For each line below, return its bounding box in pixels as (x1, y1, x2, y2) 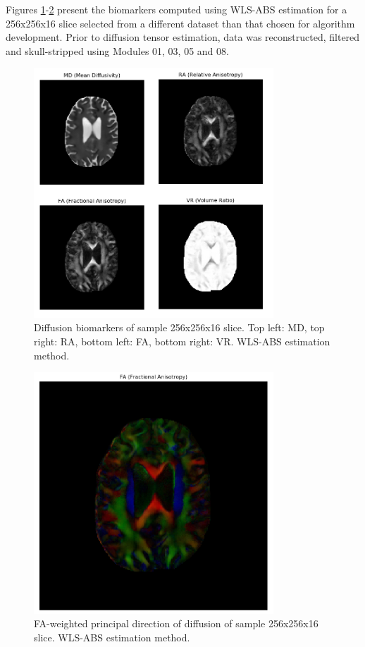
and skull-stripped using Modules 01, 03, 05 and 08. (6, 43, 229, 58)
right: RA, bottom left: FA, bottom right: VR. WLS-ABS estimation (34, 333, 330, 348)
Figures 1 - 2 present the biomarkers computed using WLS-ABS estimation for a (6, 2, 347, 16)
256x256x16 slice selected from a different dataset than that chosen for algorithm (6, 16, 355, 30)
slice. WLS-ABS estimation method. (34, 629, 190, 644)
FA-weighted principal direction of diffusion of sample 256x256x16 (34, 616, 318, 631)
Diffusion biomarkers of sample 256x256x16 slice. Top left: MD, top (34, 320, 325, 335)
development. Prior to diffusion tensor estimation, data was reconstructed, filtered (6, 30, 360, 44)
